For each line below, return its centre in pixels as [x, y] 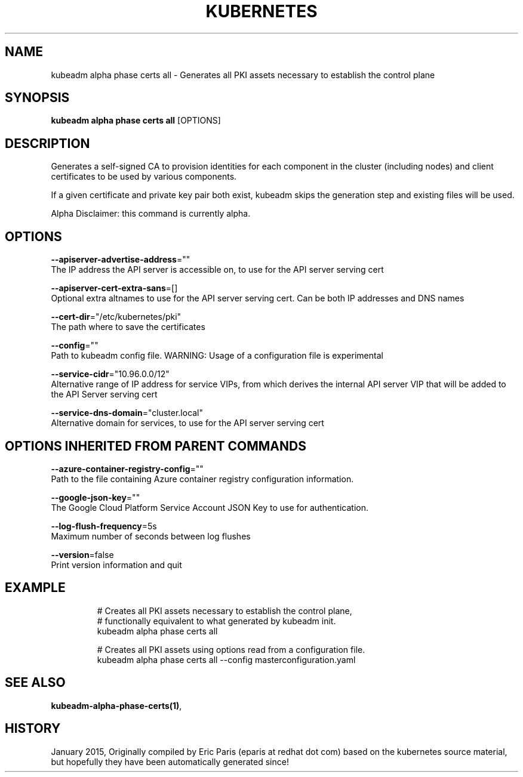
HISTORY [33, 729]
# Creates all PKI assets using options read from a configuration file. [231, 649]
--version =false [82, 554]
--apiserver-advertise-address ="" [121, 260]
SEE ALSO [35, 683]
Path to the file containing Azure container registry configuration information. [202, 479]
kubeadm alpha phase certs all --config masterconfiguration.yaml [226, 659]
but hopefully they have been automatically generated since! [170, 761]
